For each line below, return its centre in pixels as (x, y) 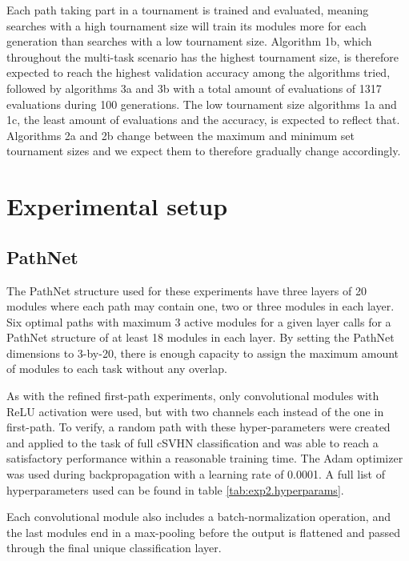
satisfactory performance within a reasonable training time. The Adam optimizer (205, 458)
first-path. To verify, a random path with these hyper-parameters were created (198, 427)
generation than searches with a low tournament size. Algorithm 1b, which (189, 41)
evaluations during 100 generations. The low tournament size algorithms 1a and (202, 104)
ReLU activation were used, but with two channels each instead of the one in (195, 411)
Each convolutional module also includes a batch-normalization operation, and (198, 517)
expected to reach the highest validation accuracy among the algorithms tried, (198, 72)
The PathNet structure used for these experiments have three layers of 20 (186, 290)
